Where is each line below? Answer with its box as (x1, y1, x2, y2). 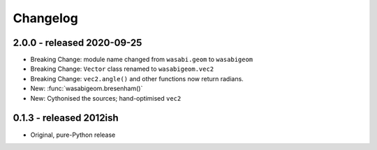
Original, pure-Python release (30, 131, 116, 139)
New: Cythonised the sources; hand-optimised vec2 (30, 94, 182, 102)
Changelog (13, 10, 78, 26)
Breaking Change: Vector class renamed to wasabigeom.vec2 (30, 65, 214, 73)
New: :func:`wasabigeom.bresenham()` (30, 84, 143, 93)
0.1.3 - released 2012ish (13, 112, 119, 124)
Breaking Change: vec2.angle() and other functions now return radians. (30, 74, 244, 83)
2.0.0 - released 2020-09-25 (13, 37, 142, 49)
